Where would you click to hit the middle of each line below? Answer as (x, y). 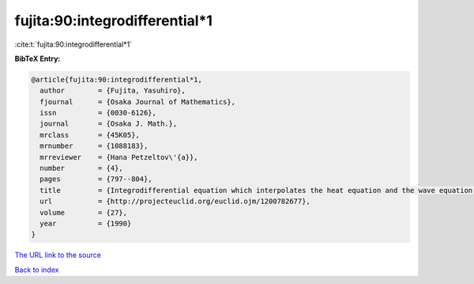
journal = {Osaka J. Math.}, (109, 124)
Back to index (37, 270)
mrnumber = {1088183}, (94, 146)
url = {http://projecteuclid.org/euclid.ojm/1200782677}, (175, 201)
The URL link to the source (58, 255)
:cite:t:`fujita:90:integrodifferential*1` (73, 44)
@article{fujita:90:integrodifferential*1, (117, 80)
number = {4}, (82, 169)
